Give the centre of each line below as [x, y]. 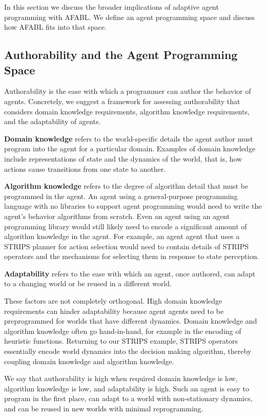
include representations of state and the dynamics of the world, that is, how [123, 158]
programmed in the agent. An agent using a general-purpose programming [121, 196]
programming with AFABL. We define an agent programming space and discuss [130, 17]
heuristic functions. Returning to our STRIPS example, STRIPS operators [121, 341]
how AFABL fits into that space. [55, 27]
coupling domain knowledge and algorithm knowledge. [89, 361]
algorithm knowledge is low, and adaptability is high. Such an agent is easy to [127, 388]
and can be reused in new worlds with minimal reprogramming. [104, 408]
